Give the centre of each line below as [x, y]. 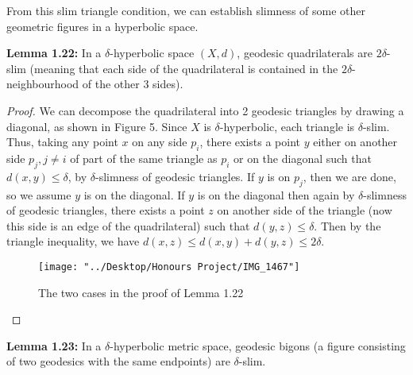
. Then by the [347, 225]
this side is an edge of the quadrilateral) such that [128, 225]
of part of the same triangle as [144, 158]
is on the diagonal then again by [276, 194]
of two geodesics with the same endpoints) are [118, 361]
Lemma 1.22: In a [54, 53]
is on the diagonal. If [134, 194]
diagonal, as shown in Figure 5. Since [97, 126]
